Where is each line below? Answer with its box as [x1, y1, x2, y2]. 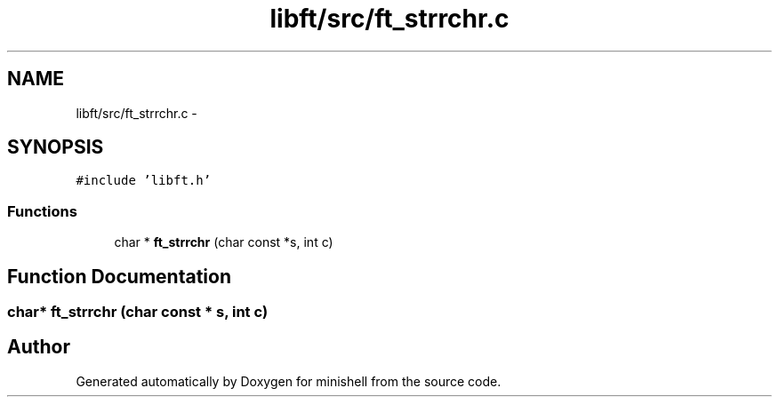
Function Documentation [7, 265, 231, 288]
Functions [7, 202, 77, 220]
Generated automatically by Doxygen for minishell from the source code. [76, 373, 502, 389]
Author [7, 336, 70, 359]
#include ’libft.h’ [76, 173, 212, 188]
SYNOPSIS [7, 136, 104, 159]
